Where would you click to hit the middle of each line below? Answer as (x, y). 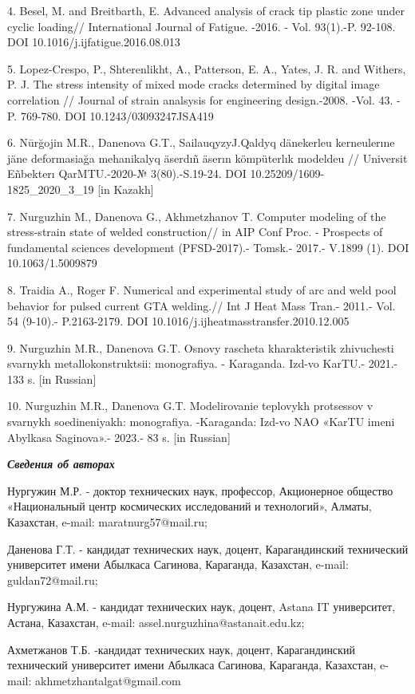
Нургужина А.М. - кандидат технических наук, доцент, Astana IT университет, (201, 607)
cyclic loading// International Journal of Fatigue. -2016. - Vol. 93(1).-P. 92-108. (202, 26)
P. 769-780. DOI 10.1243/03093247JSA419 (111, 115)
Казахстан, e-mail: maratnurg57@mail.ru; (108, 522)
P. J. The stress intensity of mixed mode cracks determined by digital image (194, 84)
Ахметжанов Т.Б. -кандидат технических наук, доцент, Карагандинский (181, 649)
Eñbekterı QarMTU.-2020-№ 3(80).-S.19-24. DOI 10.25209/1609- (166, 173)
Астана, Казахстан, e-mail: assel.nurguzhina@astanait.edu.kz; (156, 622)
